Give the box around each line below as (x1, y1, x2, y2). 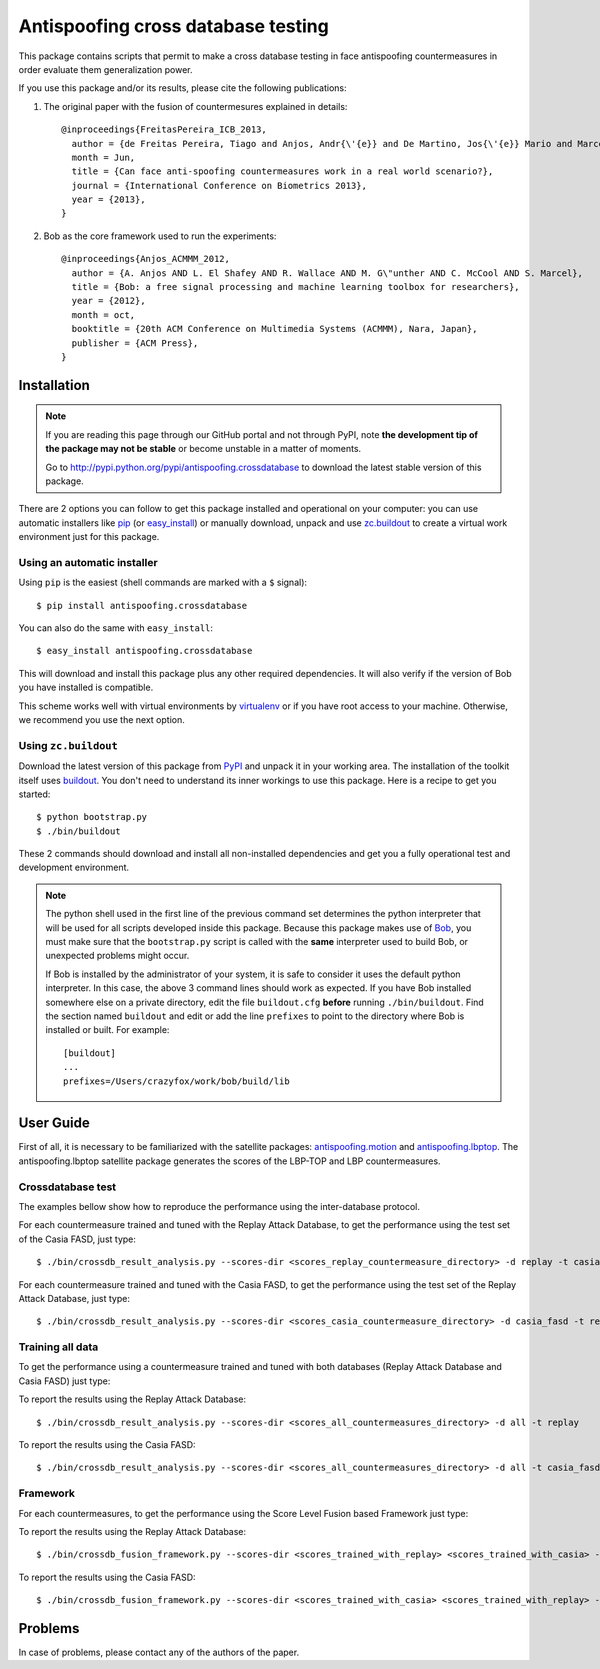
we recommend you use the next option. (18, 713, 185, 725)
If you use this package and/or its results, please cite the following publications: (18, 82, 347, 94)
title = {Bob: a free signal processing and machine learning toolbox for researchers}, (71, 281, 520, 293)
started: (18, 788, 51, 800)
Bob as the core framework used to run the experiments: (43, 230, 277, 242)
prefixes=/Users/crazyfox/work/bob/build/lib (63, 1075, 290, 1087)
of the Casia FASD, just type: (18, 1233, 137, 1245)
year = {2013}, (71, 194, 146, 205)
